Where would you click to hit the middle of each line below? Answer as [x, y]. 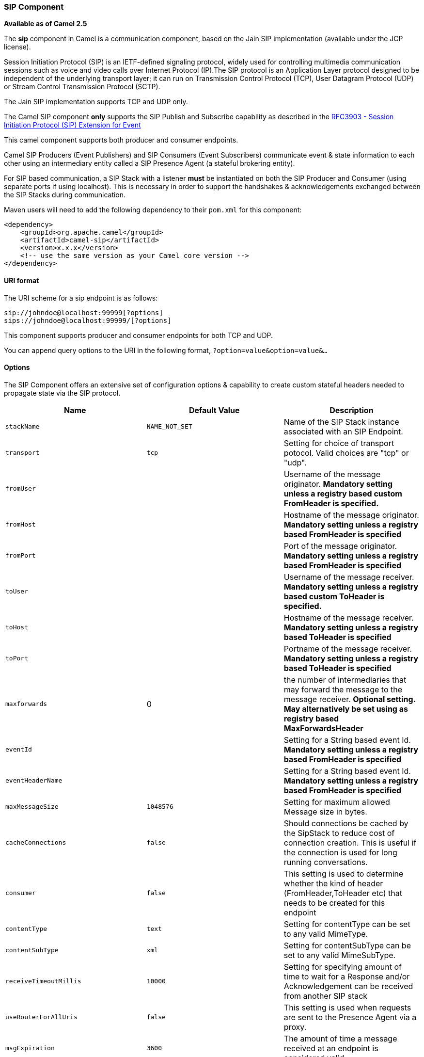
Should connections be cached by [346, 823]
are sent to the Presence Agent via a [350, 1017]
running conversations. [326, 862]
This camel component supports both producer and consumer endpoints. [121, 140]
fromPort [21, 556]
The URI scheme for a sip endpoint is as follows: [81, 298]
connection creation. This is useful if [350, 842]
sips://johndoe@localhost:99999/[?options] [88, 320]
